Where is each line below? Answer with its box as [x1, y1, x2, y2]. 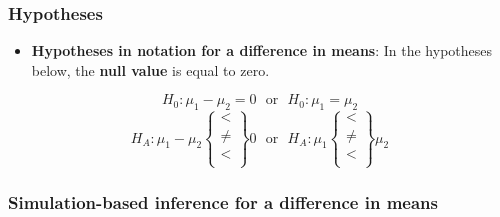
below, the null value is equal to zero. [31, 59, 270, 80]
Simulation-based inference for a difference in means [8, 189, 438, 214]
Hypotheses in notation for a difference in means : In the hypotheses [31, 40, 493, 61]
